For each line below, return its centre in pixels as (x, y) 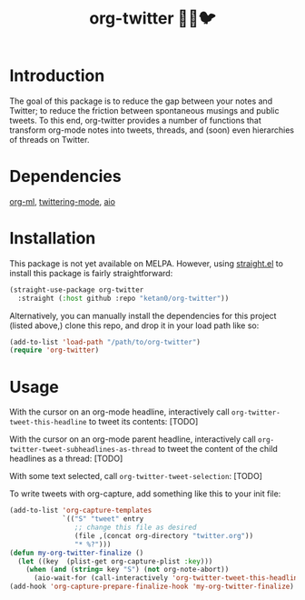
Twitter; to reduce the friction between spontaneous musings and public (144, 110)
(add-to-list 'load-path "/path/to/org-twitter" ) (105, 342)
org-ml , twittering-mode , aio (63, 201)
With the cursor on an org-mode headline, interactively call (119, 412)
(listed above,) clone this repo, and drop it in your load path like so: (134, 325)
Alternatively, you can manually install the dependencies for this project (143, 315)
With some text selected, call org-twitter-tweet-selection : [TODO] (136, 476)
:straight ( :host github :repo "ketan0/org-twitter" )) (123, 298)
